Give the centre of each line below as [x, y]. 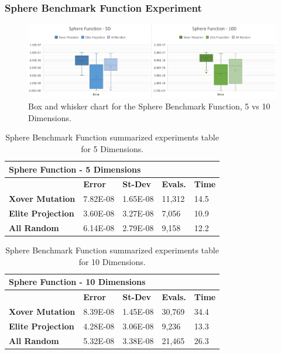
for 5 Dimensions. [112, 149]
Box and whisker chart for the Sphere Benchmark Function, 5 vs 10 [149, 106]
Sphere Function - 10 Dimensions [77, 282]
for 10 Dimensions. [112, 261]
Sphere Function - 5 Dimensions [75, 169]
